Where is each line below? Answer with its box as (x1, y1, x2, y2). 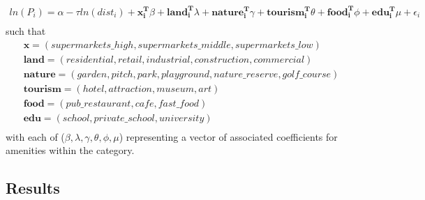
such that (6, 23, 46, 38)
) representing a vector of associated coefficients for (119, 129, 338, 144)
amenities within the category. (6, 143, 135, 157)
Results (6, 177, 60, 199)
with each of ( (6, 129, 65, 144)
